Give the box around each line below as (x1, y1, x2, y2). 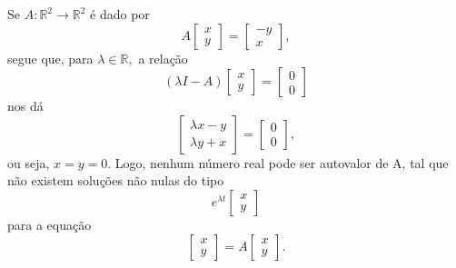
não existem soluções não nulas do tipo (7, 171, 224, 190)
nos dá (7, 96, 44, 115)
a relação (138, 48, 188, 67)
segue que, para (7, 48, 94, 67)
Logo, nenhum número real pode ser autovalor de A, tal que (114, 153, 449, 172)
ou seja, (7, 153, 50, 172)
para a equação (7, 214, 92, 233)
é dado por (90, 5, 150, 23)
